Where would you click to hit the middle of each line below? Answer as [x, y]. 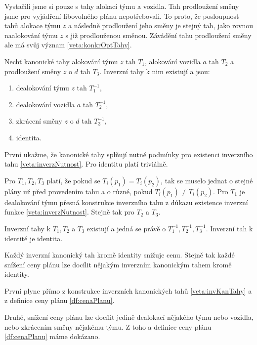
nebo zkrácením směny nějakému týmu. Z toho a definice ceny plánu [108, 326]
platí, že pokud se [73, 180]
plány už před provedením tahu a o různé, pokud [79, 191]
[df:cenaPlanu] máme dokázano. [52, 336]
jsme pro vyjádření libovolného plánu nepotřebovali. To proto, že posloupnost [122, 16]
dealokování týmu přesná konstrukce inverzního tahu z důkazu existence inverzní [126, 202]
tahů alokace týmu [33, 25]
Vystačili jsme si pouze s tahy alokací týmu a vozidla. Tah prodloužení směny [122, 6]
